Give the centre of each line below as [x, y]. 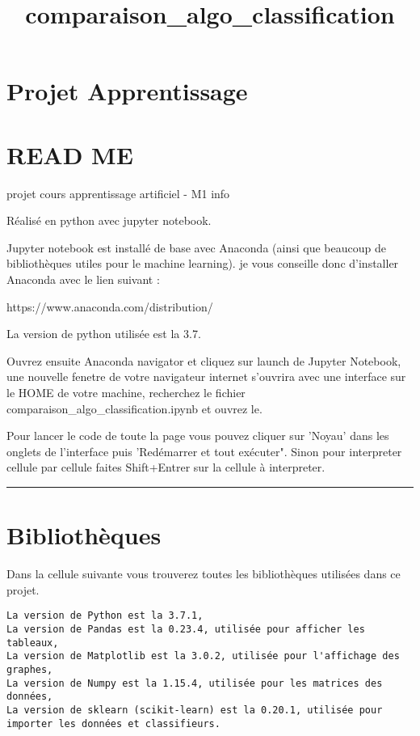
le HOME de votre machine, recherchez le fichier [126, 393]
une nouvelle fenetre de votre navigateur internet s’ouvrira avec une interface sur [206, 376]
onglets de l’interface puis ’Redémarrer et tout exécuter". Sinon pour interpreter [204, 451]
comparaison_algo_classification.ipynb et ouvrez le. [134, 408]
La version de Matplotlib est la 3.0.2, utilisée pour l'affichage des [203, 656]
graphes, [30, 669]
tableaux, [33, 643]
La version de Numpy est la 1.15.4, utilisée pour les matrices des [195, 683]
